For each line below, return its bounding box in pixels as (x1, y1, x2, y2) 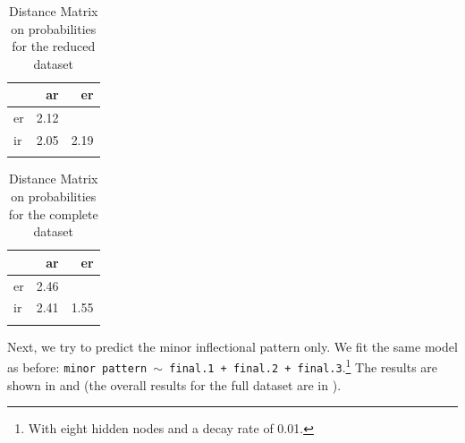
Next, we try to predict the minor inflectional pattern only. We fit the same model (7, 337, 458, 355)
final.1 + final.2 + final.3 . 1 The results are (169, 355, 438, 377)
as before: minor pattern (7, 358, 148, 377)
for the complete (8, 204, 98, 223)
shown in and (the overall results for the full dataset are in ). (7, 375, 342, 394)
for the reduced (12, 37, 96, 55)
